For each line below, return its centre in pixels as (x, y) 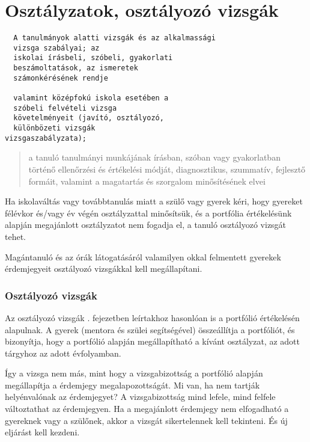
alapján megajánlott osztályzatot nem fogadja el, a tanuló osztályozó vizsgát (146, 225)
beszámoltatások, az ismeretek (76, 68)
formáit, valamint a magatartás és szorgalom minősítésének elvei (147, 181)
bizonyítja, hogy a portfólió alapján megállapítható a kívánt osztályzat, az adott (152, 341)
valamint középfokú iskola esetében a (91, 98)
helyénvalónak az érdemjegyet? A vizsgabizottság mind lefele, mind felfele (140, 397)
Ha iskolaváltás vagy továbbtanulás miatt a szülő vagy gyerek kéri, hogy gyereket (154, 201)
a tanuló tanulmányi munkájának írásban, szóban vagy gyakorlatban (154, 157)
